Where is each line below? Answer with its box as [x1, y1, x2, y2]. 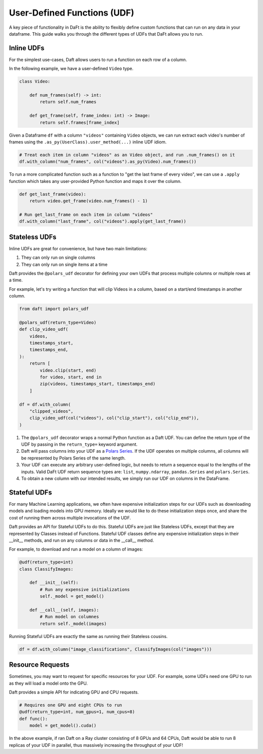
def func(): [19, 716, 48, 721]
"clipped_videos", [29, 408, 74, 414]
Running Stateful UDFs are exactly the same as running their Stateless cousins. [9, 633, 168, 639]
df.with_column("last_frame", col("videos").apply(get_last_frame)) [19, 218, 187, 224]
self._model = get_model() [39, 594, 104, 599]
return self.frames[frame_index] [39, 119, 120, 125]
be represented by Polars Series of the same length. [21, 455, 126, 461]
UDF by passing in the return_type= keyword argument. [21, 441, 138, 447]
